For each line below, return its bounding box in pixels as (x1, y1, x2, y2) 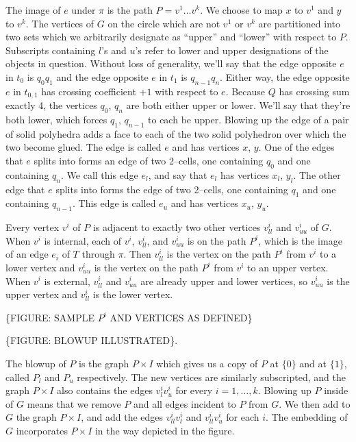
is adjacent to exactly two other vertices (92, 220, 261, 234)
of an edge (5, 247, 49, 261)
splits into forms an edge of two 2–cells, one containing (34, 154, 264, 167)
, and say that (148, 167, 207, 182)
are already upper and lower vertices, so (140, 273, 308, 288)
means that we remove (27, 396, 121, 410)
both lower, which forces (5, 112, 107, 127)
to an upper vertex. (247, 260, 329, 274)
